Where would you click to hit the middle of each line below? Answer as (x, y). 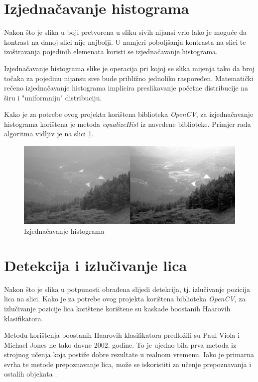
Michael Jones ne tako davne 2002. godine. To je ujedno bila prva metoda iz (120, 344)
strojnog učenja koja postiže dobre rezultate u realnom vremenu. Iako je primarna (129, 354)
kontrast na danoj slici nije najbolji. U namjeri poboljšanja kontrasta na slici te (125, 42)
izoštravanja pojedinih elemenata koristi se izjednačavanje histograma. (111, 51)
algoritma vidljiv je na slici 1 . (49, 134)
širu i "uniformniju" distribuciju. (53, 97)
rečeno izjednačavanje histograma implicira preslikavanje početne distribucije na (126, 88)
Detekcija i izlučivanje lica (96, 265)
